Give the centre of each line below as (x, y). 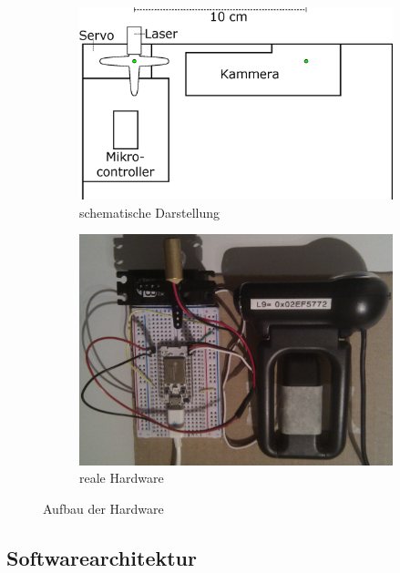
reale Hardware (122, 478)
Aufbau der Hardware (103, 508)
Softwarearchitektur (102, 557)
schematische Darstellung (150, 212)
